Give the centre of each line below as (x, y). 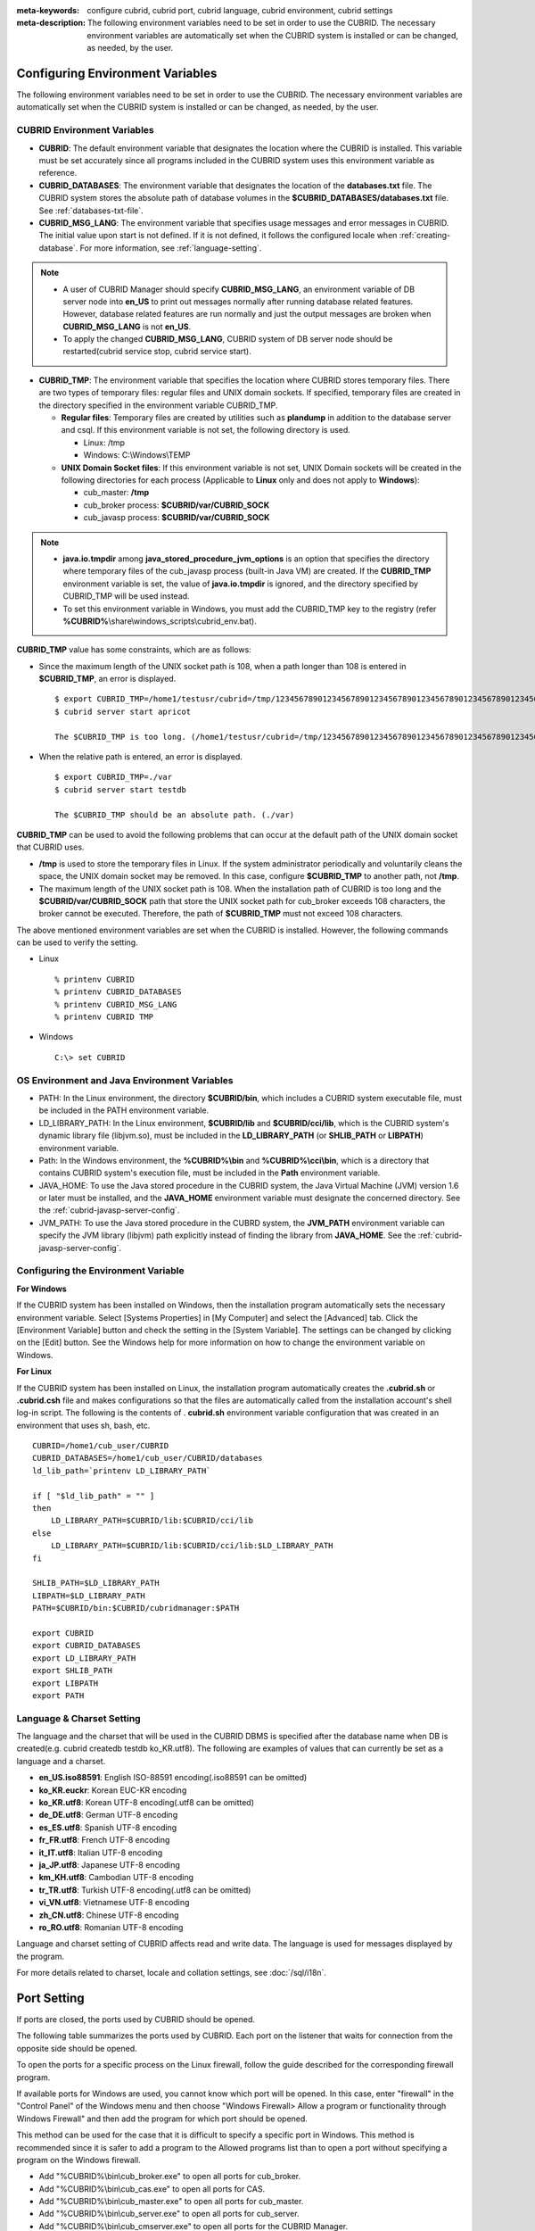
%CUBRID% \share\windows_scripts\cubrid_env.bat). (160, 621)
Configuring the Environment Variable (100, 1271)
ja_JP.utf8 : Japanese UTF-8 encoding (109, 1864)
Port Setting (50, 1998)
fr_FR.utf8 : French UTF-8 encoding (104, 1840)
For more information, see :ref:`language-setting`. (171, 248)
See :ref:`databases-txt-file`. (91, 211)
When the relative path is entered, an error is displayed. (140, 757)
